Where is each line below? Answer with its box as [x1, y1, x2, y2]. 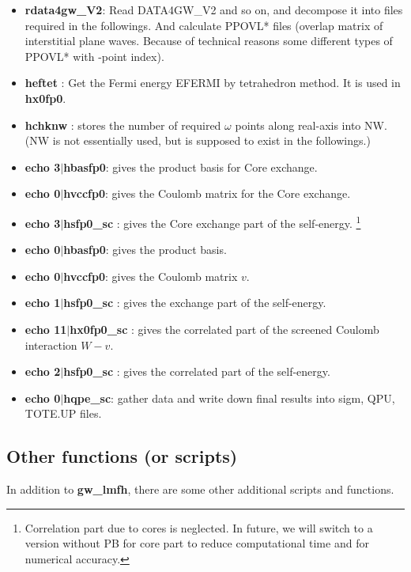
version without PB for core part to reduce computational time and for [25, 535, 369, 551]
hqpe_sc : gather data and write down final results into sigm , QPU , [63, 389, 395, 406]
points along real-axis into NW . [235, 116, 387, 133]
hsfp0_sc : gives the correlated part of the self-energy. [63, 363, 330, 380]
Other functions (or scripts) [6, 444, 238, 468]
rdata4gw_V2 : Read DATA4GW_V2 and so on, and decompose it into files [25, 2, 403, 17]
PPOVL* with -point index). [25, 47, 164, 64]
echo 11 [25, 320, 67, 337]
